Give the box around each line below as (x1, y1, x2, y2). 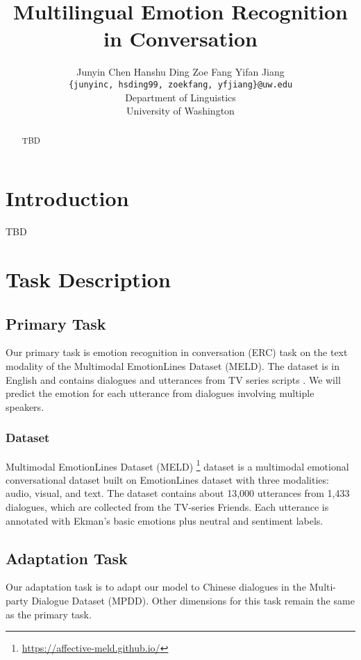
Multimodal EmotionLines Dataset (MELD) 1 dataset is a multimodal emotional (6, 457, 349, 473)
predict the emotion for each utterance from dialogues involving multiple (6, 386, 314, 400)
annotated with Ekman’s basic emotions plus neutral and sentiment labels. (6, 513, 324, 527)
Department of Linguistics (125, 90, 236, 104)
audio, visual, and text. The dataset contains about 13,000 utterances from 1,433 (6, 486, 350, 500)
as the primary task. (6, 607, 92, 621)
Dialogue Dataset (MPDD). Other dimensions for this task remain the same (31, 593, 355, 607)
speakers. (6, 399, 44, 414)
